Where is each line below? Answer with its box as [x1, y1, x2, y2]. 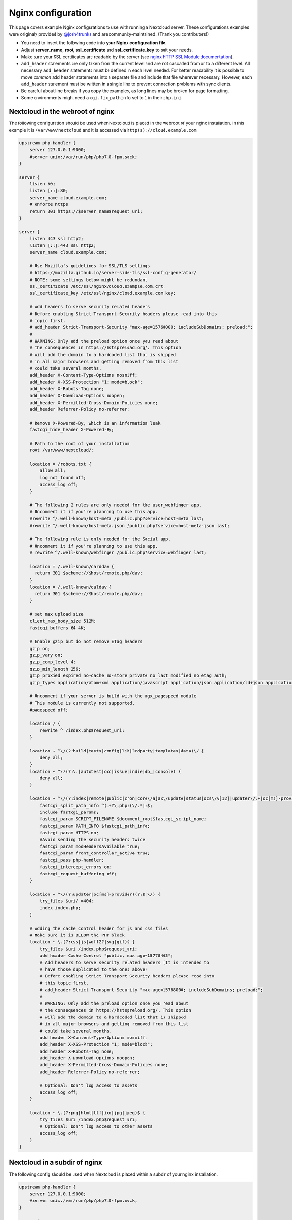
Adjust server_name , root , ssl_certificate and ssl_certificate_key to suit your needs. [21, 47, 193, 53]
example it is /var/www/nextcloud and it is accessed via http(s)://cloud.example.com [9, 127, 197, 133]
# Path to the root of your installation [29, 441, 130, 446]
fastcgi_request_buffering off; [39, 871, 117, 876]
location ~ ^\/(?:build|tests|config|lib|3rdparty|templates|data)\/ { [29, 748, 204, 753]
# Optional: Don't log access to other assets [39, 1123, 153, 1129]
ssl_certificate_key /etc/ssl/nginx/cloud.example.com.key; [29, 290, 176, 296]
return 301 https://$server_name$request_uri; [29, 208, 143, 214]
